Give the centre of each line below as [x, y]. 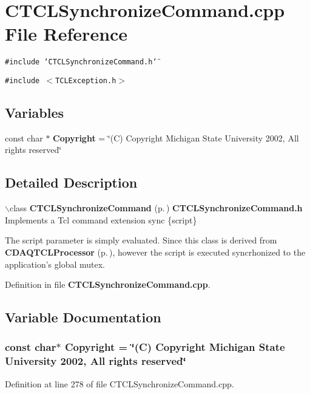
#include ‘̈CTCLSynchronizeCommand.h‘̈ [81, 62]
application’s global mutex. [55, 264]
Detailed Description [71, 182]
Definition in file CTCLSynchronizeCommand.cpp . [108, 284]
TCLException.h [86, 80]
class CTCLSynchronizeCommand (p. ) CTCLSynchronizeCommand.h [156, 208]
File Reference [66, 34]
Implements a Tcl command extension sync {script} [101, 219]
